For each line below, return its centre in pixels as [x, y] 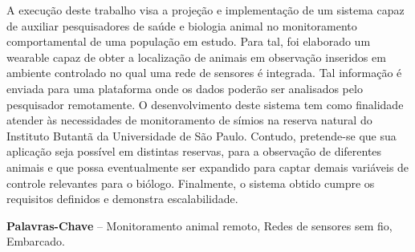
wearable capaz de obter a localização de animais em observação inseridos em [196, 57]
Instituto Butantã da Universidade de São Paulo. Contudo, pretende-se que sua [201, 135]
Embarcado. [36, 241]
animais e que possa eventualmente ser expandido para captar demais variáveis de [208, 167]
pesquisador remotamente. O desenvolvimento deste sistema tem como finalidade [205, 104]
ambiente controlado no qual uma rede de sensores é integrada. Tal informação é [204, 73]
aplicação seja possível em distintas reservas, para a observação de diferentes [194, 151]
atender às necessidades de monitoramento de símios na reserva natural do [189, 120]
